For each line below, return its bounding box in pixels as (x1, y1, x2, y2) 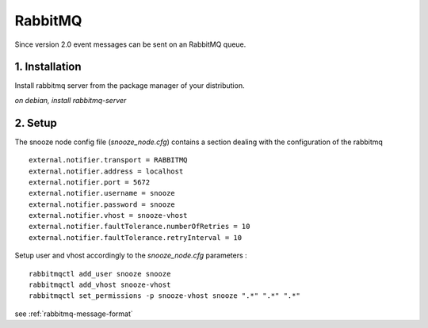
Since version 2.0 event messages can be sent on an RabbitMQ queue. (14, 40, 246, 49)
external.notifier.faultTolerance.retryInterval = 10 (29, 233, 242, 242)
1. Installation (14, 60, 82, 74)
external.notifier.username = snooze (29, 189, 176, 198)
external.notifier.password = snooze (29, 200, 176, 209)
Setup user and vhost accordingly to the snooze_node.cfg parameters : (14, 250, 247, 261)
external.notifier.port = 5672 (29, 177, 151, 186)
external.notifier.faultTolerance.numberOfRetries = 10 (29, 222, 250, 231)
